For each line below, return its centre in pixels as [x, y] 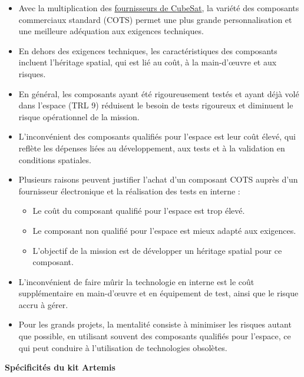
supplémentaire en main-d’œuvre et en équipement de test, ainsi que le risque [158, 293]
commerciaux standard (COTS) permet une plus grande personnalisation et [155, 19]
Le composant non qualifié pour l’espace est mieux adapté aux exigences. [164, 230]
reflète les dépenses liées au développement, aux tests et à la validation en [152, 148]
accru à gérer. [43, 304]
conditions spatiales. [55, 159]
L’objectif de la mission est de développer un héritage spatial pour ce [157, 250]
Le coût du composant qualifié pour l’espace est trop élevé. [139, 211]
